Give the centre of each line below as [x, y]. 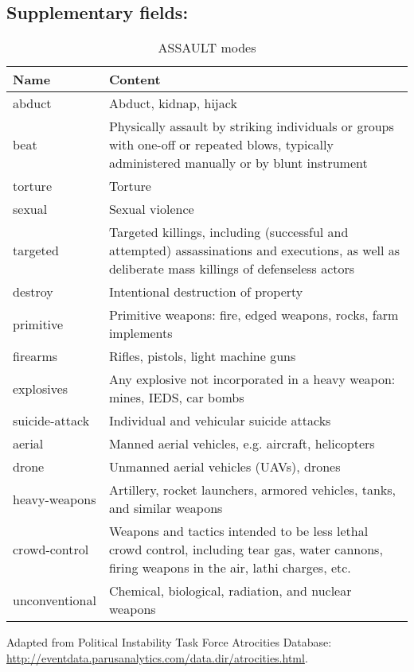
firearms [35, 356]
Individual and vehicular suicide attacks [220, 421]
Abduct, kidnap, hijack [173, 103]
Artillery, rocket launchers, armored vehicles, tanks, [252, 490]
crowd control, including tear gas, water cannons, [246, 550]
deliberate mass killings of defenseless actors [232, 269]
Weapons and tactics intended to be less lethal [238, 531]
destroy [33, 292]
